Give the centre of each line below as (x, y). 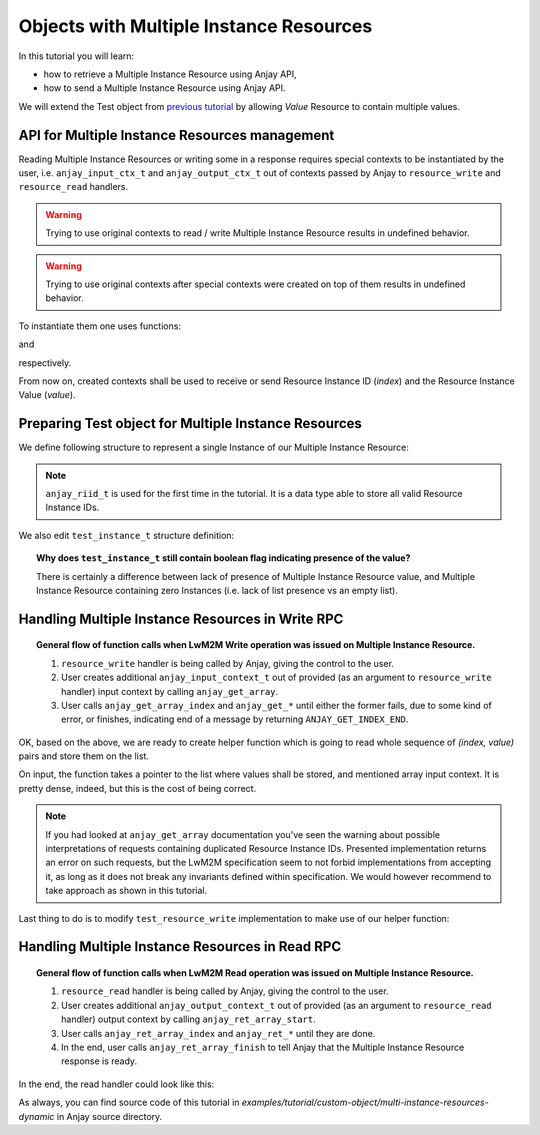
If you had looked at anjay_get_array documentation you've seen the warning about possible (242, 834)
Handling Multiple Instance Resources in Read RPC (180, 946)
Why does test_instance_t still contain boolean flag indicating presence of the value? (223, 558)
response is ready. (99, 1061)
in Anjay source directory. (109, 1116)
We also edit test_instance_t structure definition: (126, 535)
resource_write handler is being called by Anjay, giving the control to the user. (228, 663)
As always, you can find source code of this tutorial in (129, 1102)
